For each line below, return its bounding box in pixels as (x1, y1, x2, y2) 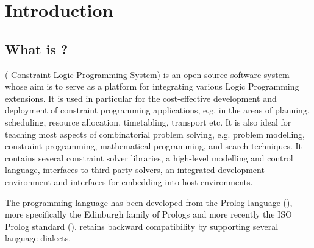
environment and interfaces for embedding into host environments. (5, 175, 253, 188)
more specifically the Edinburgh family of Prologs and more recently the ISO (5, 208, 292, 221)
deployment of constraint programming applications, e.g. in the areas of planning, (5, 104, 310, 116)
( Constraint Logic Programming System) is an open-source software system (5, 68, 290, 80)
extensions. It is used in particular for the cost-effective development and (5, 91, 277, 104)
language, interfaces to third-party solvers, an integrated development (5, 163, 265, 176)
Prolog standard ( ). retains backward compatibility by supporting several (5, 219, 279, 232)
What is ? (5, 39, 68, 58)
